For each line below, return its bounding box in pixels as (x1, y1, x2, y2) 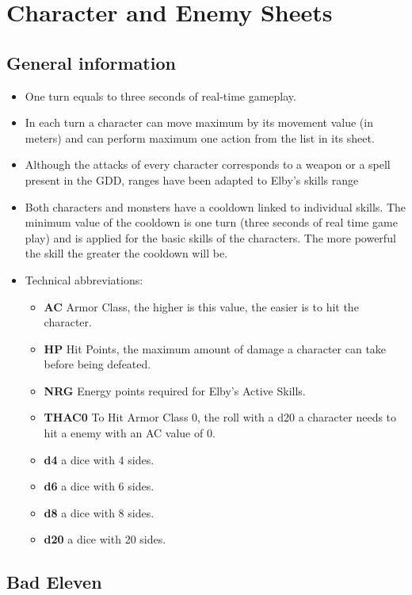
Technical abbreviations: (25, 271, 143, 288)
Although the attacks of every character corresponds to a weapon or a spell (25, 156, 391, 173)
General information (6, 50, 176, 74)
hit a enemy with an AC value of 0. (44, 425, 216, 441)
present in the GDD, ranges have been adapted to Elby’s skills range (25, 171, 359, 188)
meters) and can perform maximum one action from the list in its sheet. (25, 129, 375, 146)
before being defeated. (44, 356, 151, 372)
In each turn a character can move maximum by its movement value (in (25, 114, 373, 131)
